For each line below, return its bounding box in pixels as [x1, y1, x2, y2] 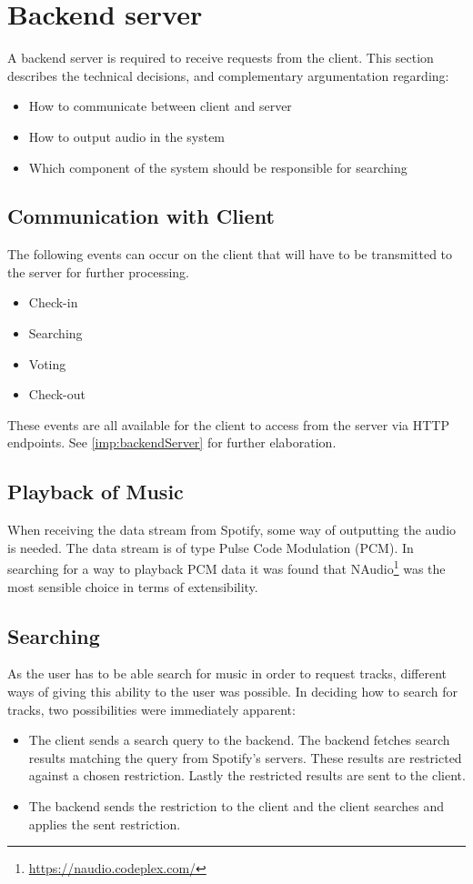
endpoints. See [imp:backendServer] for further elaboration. [7, 433, 337, 452]
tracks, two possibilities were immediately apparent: [7, 699, 296, 718]
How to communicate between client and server [28, 96, 292, 116]
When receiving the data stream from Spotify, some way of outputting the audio [7, 520, 457, 539]
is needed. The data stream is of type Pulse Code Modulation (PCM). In [7, 537, 414, 557]
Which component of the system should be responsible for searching [28, 157, 408, 176]
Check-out [28, 385, 86, 404]
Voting [28, 354, 66, 373]
